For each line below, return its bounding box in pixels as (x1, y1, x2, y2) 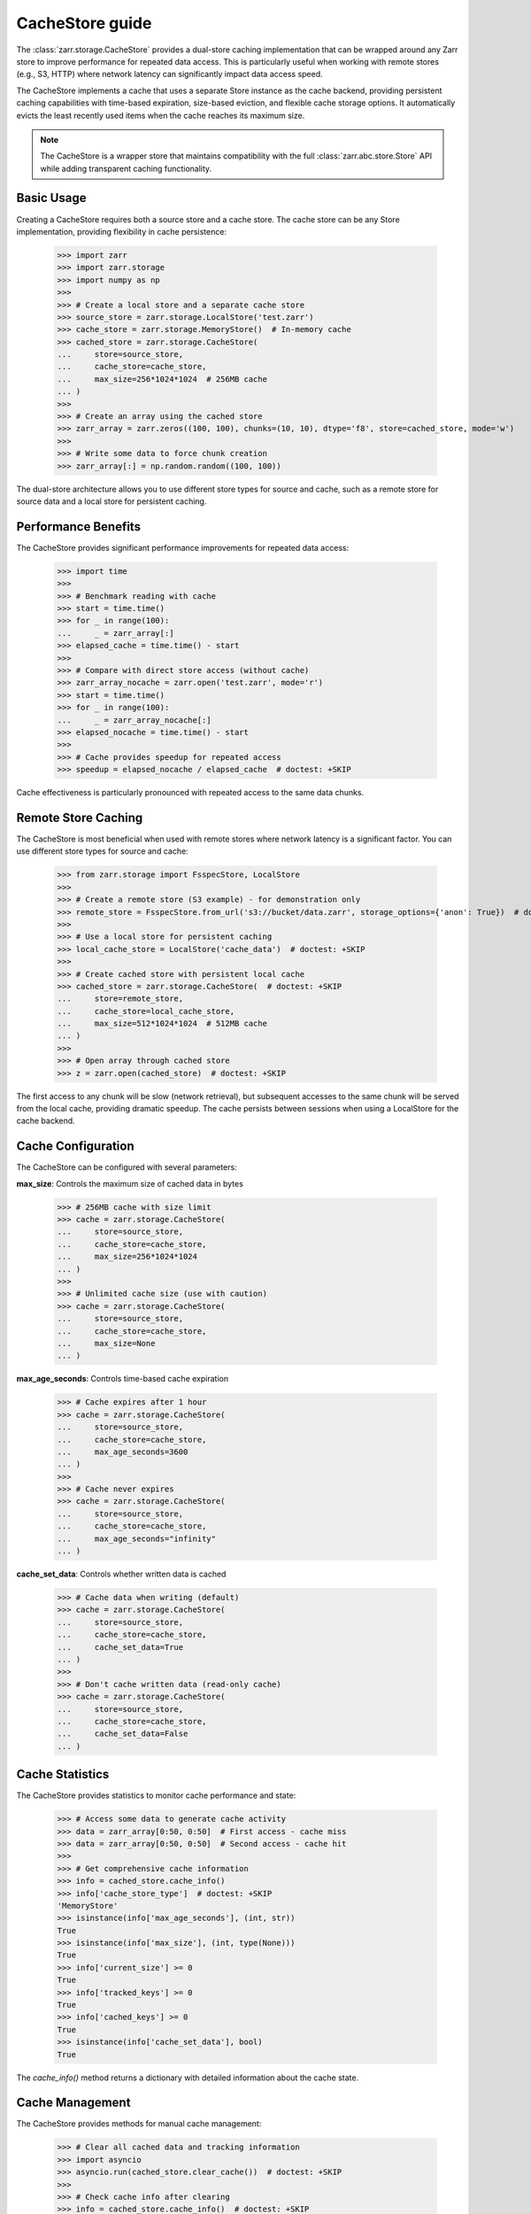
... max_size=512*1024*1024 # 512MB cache (57, 1018, 267, 1029)
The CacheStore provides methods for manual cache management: (16, 2118, 262, 2129)
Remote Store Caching (16, 810, 143, 825)
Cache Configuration (16, 1139, 135, 1154)
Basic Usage (16, 190, 87, 205)
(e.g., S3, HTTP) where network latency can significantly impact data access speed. (16, 69, 323, 80)
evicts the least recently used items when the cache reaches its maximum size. (16, 110, 305, 120)
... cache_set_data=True (57, 1642, 184, 1652)
